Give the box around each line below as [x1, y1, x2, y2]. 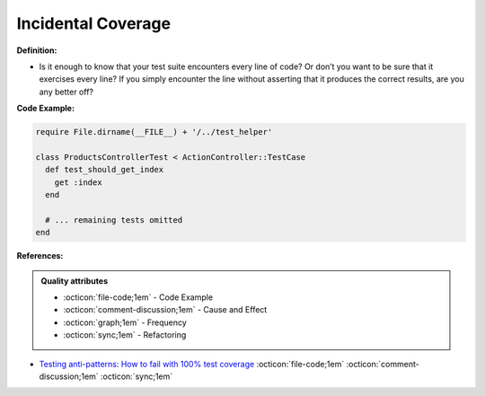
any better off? [39, 86, 94, 97]
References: [16, 251, 64, 261]
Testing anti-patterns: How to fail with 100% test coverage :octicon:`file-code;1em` [39, 358, 345, 369]
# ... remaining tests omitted [45, 215, 183, 224]
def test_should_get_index [45, 164, 164, 175]
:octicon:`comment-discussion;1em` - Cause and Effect [63, 304, 268, 315]
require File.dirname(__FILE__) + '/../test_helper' [35, 127, 273, 137]
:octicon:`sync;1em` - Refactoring [63, 330, 187, 340]
